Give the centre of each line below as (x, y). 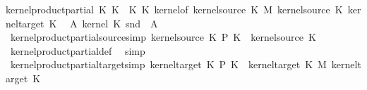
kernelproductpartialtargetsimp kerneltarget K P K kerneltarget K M (168, 64)
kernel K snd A (120, 23)
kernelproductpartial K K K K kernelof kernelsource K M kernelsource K (174, 9)
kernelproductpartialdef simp (78, 50)
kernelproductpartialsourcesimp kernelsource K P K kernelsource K (163, 37)
